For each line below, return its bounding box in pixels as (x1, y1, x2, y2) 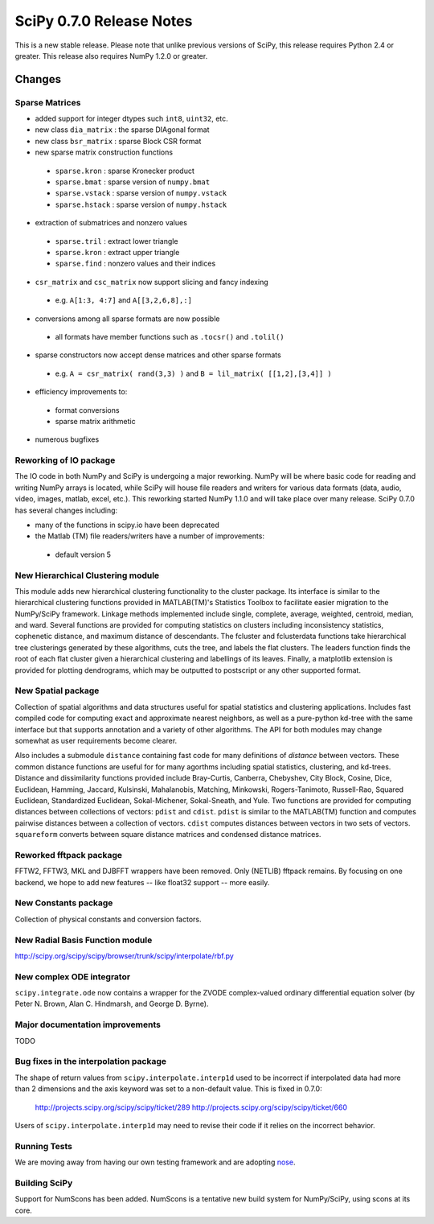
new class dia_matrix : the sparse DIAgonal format (35, 125, 210, 134)
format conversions (55, 405, 120, 414)
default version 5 (55, 550, 112, 559)
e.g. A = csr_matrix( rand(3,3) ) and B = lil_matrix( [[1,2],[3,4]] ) (55, 369, 333, 378)
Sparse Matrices (14, 97, 81, 108)
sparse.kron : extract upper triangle (55, 248, 180, 257)
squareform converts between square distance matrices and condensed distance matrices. (14, 830, 321, 839)
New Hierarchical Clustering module (14, 570, 160, 581)
